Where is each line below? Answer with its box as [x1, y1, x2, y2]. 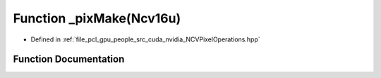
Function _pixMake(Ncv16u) [13, 11, 181, 26]
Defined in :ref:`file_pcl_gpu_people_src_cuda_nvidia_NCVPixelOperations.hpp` [30, 35, 260, 44]
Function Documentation [13, 53, 125, 65]
